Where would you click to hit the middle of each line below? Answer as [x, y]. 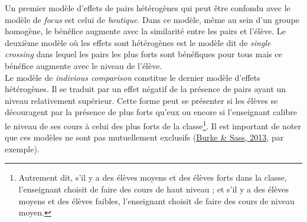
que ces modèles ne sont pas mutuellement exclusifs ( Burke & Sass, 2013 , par [144, 137]
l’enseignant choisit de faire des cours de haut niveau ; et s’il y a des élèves [153, 189]
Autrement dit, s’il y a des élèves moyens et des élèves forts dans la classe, [153, 177]
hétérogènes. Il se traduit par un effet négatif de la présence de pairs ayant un [146, 89]
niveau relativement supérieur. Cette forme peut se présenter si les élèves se [141, 100]
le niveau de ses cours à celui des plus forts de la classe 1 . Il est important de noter [153, 125]
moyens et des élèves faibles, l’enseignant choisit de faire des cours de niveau [156, 200]
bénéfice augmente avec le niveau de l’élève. [84, 65]
